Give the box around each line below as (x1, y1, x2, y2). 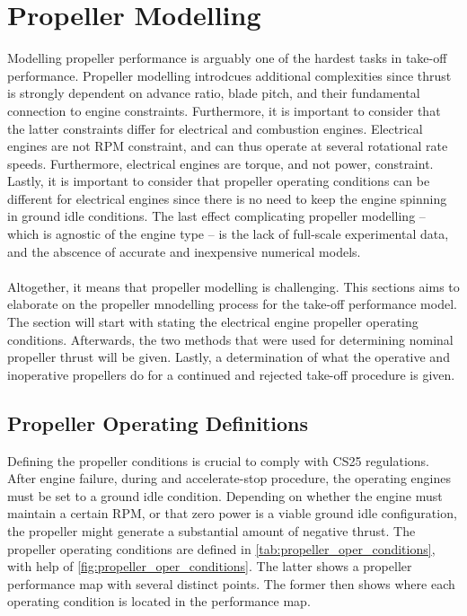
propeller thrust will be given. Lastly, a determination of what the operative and (7, 348, 450, 366)
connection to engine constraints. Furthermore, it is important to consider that (7, 101, 441, 119)
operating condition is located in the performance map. (7, 592, 311, 611)
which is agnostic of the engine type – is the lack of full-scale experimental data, (7, 224, 449, 243)
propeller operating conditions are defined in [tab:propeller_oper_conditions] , (7, 539, 436, 558)
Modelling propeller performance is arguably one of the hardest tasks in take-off (7, 48, 447, 67)
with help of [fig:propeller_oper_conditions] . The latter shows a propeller (7, 557, 412, 576)
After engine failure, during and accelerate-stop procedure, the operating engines (7, 469, 451, 488)
